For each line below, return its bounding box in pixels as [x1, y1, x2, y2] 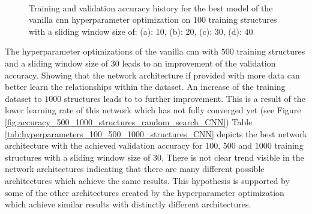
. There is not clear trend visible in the [161, 150, 304, 163]
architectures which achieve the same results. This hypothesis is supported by [5, 174, 290, 186]
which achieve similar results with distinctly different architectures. [5, 198, 251, 210]
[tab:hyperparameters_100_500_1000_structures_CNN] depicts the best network [5, 127, 307, 140]
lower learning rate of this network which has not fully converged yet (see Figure [5, 104, 301, 116]
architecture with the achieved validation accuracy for [5, 139, 203, 152]
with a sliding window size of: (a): [29, 25, 154, 37]
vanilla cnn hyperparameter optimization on [29, 13, 191, 26]
